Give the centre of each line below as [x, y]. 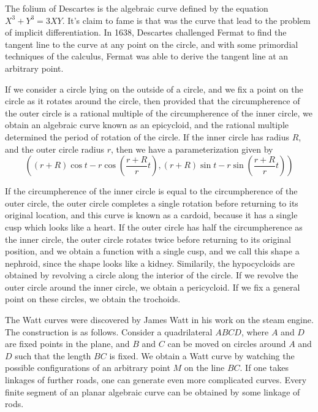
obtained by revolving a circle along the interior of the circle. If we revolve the [152, 275]
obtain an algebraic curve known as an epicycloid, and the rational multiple [147, 125]
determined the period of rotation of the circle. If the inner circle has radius [147, 136]
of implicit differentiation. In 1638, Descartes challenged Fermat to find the [146, 32]
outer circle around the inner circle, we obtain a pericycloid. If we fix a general [153, 287]
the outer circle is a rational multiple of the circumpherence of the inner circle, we [159, 113]
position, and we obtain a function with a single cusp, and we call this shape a [152, 251]
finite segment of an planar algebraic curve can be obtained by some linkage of [153, 391]
